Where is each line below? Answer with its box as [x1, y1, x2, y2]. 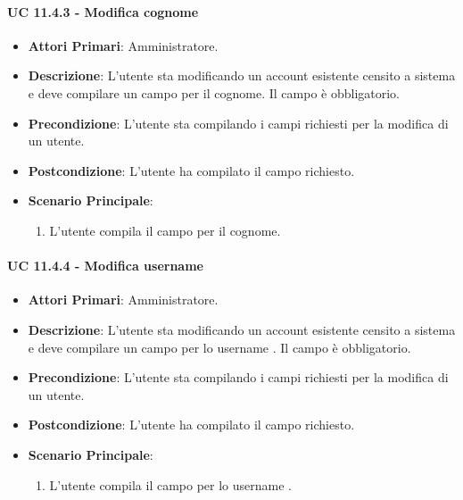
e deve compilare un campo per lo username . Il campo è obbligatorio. [28, 337, 411, 356]
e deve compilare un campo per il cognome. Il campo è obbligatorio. [28, 83, 401, 102]
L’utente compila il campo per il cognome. [49, 221, 281, 239]
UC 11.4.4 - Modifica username [7, 256, 203, 275]
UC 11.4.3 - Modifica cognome [7, 2, 199, 21]
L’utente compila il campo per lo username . [49, 475, 292, 494]
